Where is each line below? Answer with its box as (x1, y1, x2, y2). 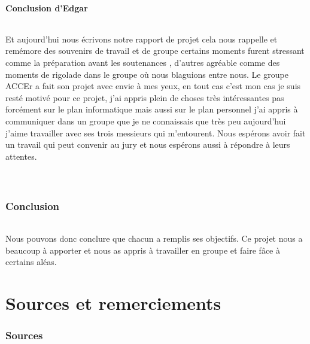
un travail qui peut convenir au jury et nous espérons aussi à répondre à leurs (5, 138, 290, 151)
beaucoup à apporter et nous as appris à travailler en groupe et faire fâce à (5, 243, 281, 256)
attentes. (5, 150, 37, 162)
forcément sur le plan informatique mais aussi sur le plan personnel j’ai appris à (5, 103, 298, 115)
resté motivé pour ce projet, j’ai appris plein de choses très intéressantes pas (5, 91, 284, 103)
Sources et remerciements (5, 290, 221, 315)
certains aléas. (5, 255, 57, 268)
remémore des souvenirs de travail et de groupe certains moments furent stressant (5, 44, 305, 57)
